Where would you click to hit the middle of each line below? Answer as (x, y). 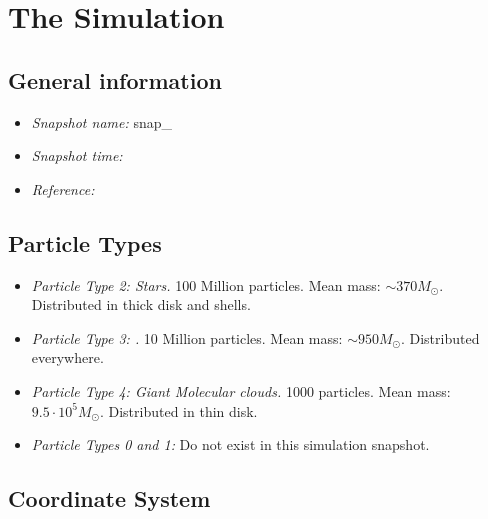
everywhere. (67, 357)
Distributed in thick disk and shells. (141, 304)
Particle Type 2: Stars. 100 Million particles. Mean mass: (206, 284)
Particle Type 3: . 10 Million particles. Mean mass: (187, 337)
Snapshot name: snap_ (101, 121)
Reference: (63, 188)
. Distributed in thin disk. (178, 410)
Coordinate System (109, 498)
